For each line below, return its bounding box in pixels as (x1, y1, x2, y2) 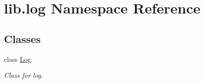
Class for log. (4, 70, 43, 80)
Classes (4, 31, 41, 46)
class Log (4, 54, 31, 64)
